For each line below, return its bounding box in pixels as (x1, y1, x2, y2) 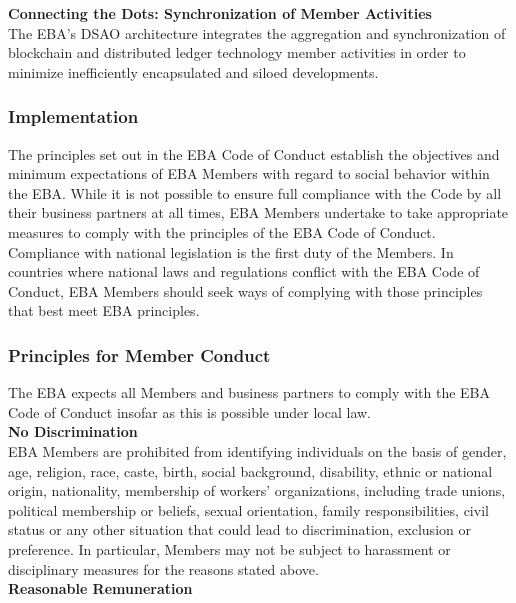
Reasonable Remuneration (8, 578, 193, 599)
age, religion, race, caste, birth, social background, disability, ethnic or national (8, 460, 493, 481)
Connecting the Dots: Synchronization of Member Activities (8, 3, 432, 23)
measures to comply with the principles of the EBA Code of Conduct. (8, 221, 436, 242)
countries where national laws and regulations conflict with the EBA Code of (8, 261, 480, 282)
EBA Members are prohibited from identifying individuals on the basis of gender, (8, 440, 507, 461)
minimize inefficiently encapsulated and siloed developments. (8, 61, 379, 82)
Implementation (8, 104, 139, 129)
